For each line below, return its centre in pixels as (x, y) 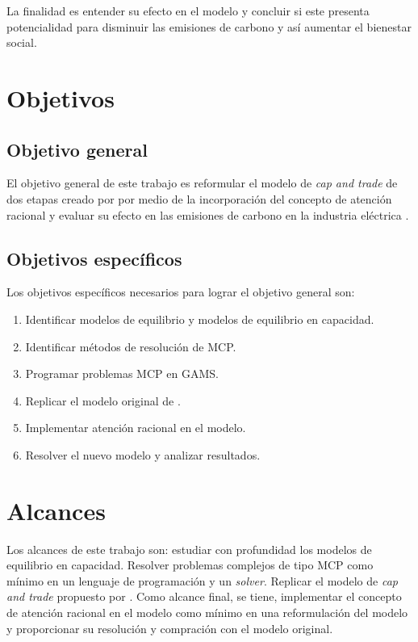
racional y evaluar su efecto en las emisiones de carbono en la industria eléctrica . (208, 214)
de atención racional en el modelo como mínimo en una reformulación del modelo (207, 612)
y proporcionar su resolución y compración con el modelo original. (170, 628)
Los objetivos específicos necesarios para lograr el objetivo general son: (181, 292)
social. (22, 42)
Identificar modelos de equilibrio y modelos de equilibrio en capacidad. (200, 319)
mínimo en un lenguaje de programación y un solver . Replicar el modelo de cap (202, 580)
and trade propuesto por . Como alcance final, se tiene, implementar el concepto (204, 596)
